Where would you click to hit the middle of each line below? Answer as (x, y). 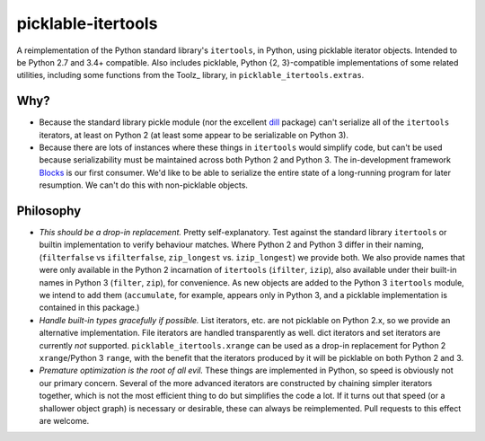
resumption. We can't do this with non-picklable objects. (144, 185)
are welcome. (64, 420)
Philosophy (49, 211)
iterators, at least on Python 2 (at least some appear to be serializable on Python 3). (194, 135)
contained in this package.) (89, 308)
